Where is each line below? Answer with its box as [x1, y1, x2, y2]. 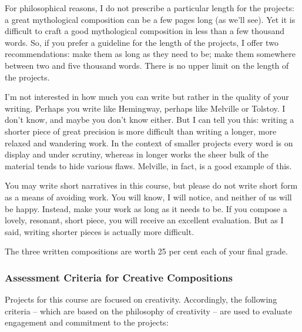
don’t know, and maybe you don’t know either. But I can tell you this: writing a [5, 113, 294, 126]
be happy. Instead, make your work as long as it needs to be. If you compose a [5, 202, 287, 214]
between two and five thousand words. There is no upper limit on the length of [5, 59, 289, 71]
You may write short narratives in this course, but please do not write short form [5, 179, 298, 192]
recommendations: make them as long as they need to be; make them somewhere [5, 48, 296, 60]
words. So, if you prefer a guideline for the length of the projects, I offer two [5, 36, 278, 48]
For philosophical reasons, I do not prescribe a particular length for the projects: [5, 2, 294, 14]
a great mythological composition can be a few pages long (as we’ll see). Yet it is [5, 13, 296, 25]
